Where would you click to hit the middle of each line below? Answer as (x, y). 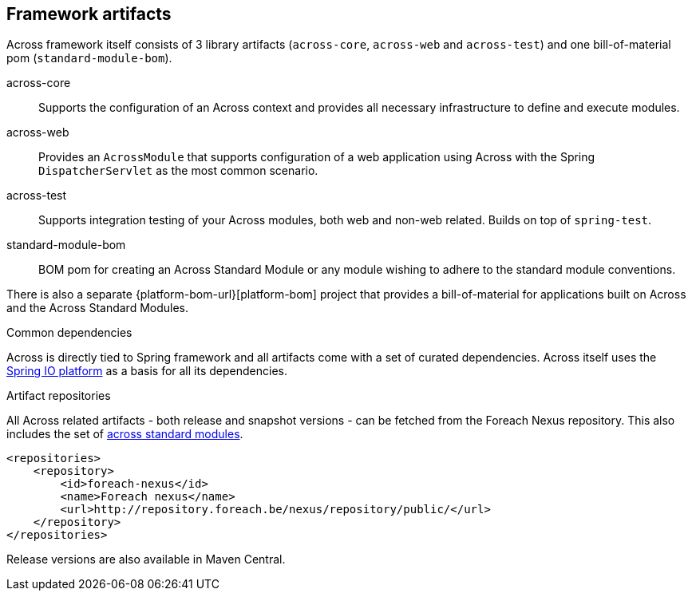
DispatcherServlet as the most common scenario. (178, 171)
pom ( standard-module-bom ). (89, 58)
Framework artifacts (89, 14)
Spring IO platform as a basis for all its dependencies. (147, 371)
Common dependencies (69, 333)
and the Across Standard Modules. (98, 308)
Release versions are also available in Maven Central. (146, 559)
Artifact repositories (59, 396)
